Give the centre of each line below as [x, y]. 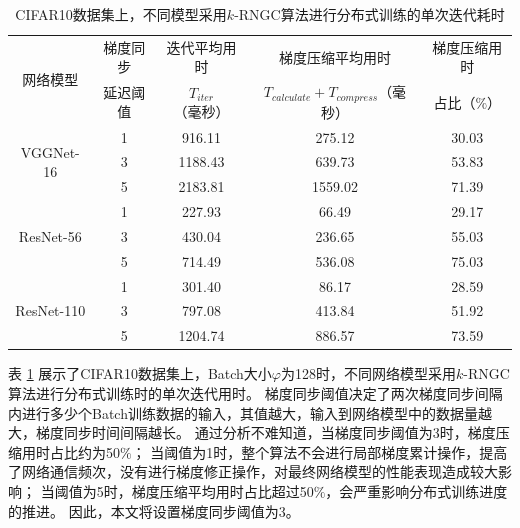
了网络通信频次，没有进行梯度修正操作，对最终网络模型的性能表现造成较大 [253, 471]
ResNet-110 [50, 310]
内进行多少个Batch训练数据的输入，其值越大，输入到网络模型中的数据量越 [250, 412]
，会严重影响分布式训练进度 [416, 490]
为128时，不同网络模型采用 [369, 373]
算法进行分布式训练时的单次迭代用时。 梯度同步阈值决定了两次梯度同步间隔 [255, 393]
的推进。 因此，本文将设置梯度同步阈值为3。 [154, 510]
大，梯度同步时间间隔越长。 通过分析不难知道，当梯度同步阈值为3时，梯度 [252, 432]
